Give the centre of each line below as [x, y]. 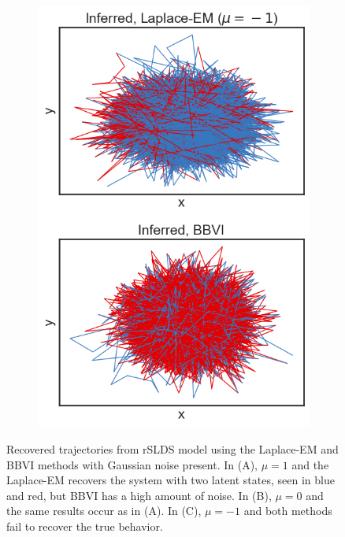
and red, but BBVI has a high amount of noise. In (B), [139, 495]
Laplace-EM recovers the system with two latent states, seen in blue [171, 480]
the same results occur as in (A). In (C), [104, 511]
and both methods [288, 511]
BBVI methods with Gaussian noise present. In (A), [132, 464]
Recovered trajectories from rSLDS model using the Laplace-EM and [172, 449]
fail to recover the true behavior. [85, 526]
